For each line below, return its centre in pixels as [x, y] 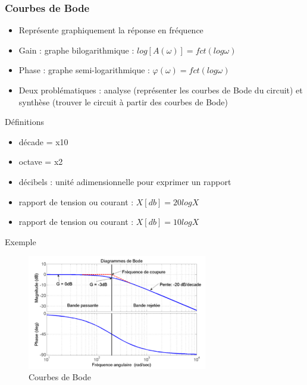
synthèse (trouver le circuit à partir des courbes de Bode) [123, 101]
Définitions [25, 122]
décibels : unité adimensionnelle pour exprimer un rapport [125, 181]
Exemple [21, 241]
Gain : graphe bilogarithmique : [76, 50]
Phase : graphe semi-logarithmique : [84, 70]
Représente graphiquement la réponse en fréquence [111, 30]
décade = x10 [43, 141]
